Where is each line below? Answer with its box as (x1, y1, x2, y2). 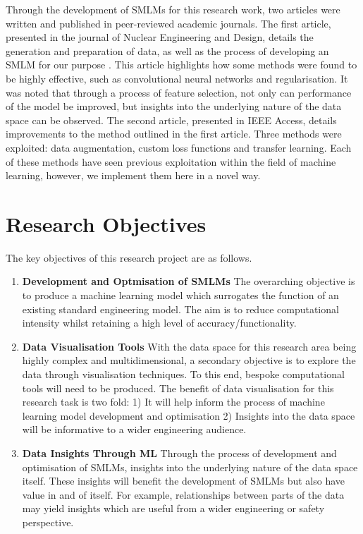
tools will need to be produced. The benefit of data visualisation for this (22, 380, 334, 395)
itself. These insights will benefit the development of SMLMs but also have (22, 473, 345, 488)
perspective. (22, 514, 74, 529)
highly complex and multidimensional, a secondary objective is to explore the (22, 353, 356, 368)
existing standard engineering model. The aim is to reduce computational (22, 301, 339, 316)
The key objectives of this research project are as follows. (6, 250, 252, 265)
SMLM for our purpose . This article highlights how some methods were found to (6, 57, 357, 72)
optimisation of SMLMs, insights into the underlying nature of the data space (22, 459, 358, 474)
